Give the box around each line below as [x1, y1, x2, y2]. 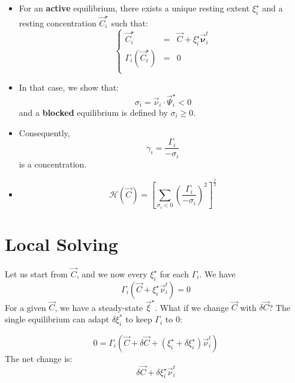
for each [159, 267, 189, 280]
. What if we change [155, 301, 229, 313]
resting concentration [19, 16, 97, 29]
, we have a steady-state [55, 301, 143, 313]
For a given [5, 301, 46, 313]
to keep [125, 313, 152, 325]
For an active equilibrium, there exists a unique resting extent [19, 2, 250, 14]
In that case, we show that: [19, 81, 119, 94]
